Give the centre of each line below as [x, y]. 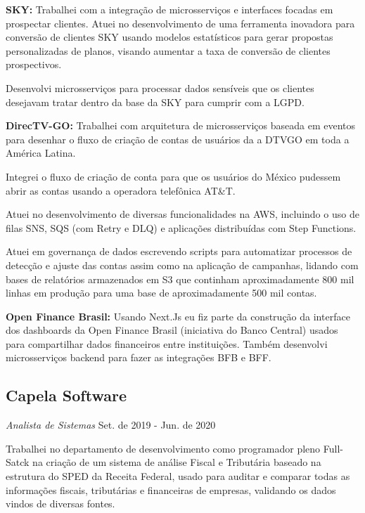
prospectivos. [34, 64]
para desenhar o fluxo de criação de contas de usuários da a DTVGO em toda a [178, 139]
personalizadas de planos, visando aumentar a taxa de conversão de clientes [168, 50]
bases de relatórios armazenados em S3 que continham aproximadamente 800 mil [180, 279]
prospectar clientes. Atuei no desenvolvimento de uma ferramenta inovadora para [180, 23]
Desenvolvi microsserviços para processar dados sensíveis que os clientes [160, 87]
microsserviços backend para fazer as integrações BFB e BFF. [139, 357]
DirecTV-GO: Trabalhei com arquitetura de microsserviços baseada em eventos [181, 125]
